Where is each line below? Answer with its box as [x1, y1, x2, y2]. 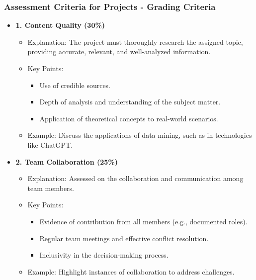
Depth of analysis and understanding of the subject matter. [39, 96, 221, 107]
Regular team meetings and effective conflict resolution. [39, 233, 209, 243]
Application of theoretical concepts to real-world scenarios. [39, 113, 218, 123]
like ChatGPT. [27, 139, 73, 150]
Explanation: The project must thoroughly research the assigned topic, [27, 36, 243, 47]
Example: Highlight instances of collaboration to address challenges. [27, 266, 235, 277]
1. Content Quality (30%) [15, 20, 105, 30]
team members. [27, 183, 75, 193]
